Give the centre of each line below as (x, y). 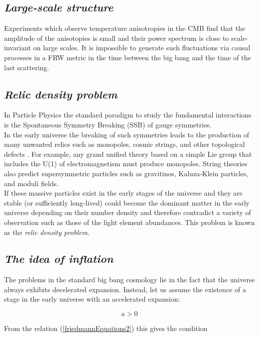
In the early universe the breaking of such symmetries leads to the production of (127, 134)
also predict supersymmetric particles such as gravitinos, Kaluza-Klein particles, (126, 173)
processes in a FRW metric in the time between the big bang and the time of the (128, 57)
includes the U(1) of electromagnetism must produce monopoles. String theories (126, 164)
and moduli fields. (31, 183)
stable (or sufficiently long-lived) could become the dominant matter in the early (127, 202)
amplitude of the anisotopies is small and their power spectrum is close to (117, 38)
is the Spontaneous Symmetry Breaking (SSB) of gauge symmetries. (108, 124)
